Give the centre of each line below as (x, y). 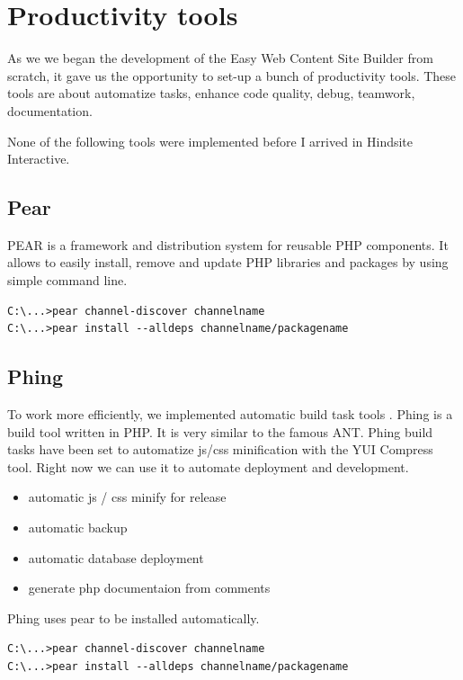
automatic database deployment (116, 557)
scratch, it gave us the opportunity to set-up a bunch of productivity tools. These (232, 75)
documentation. (50, 110)
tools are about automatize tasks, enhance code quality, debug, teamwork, (211, 93)
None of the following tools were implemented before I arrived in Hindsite (210, 141)
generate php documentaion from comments (149, 588)
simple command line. (67, 280)
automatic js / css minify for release (127, 497)
